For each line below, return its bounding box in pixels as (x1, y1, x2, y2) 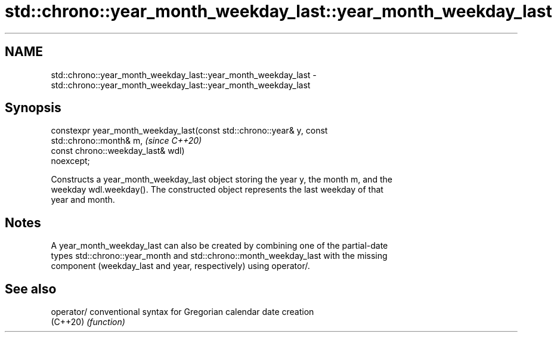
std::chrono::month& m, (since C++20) (51, 135, 202, 146)
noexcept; (51, 156, 90, 166)
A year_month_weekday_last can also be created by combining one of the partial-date (51, 240, 388, 251)
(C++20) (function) (51, 317, 125, 327)
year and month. (51, 194, 115, 205)
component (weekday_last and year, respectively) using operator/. (51, 261, 310, 271)
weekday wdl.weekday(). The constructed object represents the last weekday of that (51, 184, 383, 195)
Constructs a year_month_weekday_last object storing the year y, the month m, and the (51, 174, 392, 185)
